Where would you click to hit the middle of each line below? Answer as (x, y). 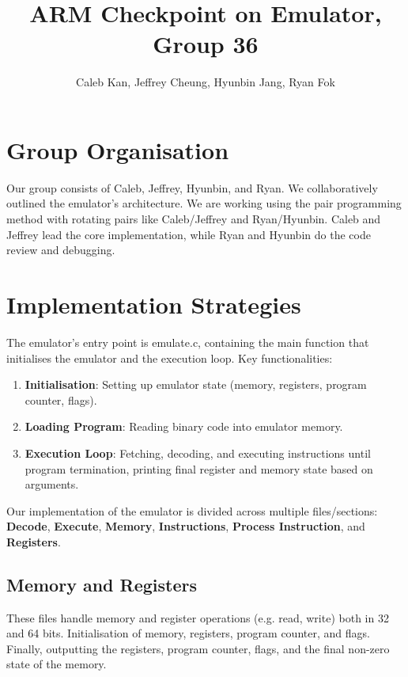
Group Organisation (118, 149)
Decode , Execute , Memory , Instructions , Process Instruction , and (186, 526)
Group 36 (206, 44)
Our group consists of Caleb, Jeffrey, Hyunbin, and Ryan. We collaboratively (192, 187)
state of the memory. (57, 664)
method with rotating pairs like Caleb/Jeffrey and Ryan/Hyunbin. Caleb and (194, 219)
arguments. (52, 484)
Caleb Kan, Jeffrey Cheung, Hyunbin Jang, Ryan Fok (206, 82)
